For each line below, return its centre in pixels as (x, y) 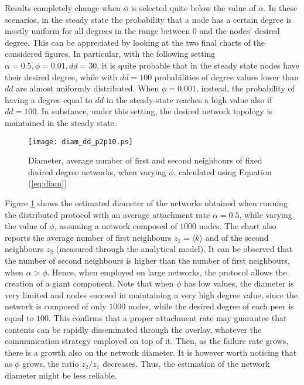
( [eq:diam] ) (48, 183)
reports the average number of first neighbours (88, 237)
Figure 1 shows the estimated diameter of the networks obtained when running (146, 202)
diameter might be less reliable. (61, 375)
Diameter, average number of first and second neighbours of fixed (145, 160)
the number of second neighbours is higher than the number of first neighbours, (147, 260)
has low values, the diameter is (239, 283)
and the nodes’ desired (240, 31)
